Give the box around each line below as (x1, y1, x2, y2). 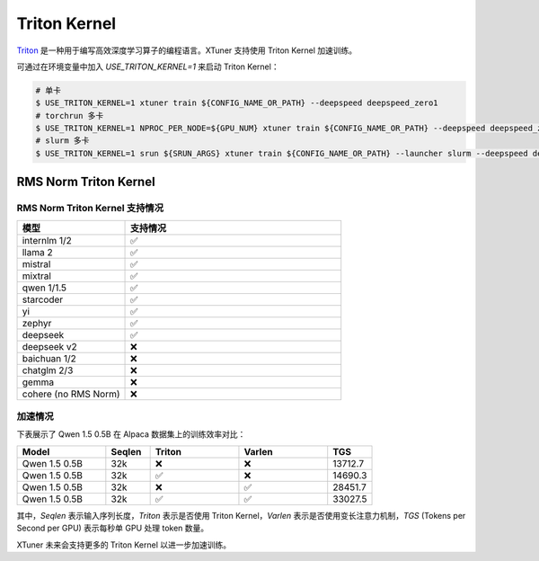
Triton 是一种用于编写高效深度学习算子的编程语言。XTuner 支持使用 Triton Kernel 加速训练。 (16, 45, 358, 56)
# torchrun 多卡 (35, 111, 104, 120)
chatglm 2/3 (22, 364, 74, 377)
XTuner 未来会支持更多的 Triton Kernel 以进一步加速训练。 (16, 539, 232, 550)
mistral (22, 257, 51, 270)
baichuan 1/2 (22, 352, 76, 364)
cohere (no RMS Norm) (22, 387, 120, 400)
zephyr (22, 316, 52, 329)
